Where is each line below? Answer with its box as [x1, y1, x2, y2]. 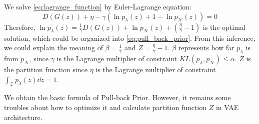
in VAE [215, 102, 239, 112]
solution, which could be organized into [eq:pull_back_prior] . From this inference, [4, 32, 255, 43]
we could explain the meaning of [4, 42, 103, 53]
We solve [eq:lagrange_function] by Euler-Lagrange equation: [4, 1, 191, 11]
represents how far [178, 42, 234, 53]
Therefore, [4, 21, 35, 32]
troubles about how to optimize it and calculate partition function [4, 102, 207, 112]
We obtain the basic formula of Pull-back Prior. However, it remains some [4, 92, 231, 103]
